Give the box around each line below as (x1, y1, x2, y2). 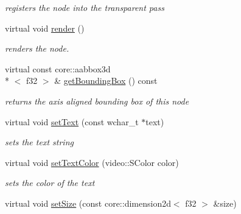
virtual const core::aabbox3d (5, 62, 111, 75)
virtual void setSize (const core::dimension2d (5, 196, 171, 209)
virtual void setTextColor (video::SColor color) (5, 156, 179, 168)
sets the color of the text (5, 176, 95, 189)
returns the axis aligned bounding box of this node (5, 94, 189, 107)
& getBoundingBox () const (54, 74, 158, 87)
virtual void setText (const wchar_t (5, 115, 139, 128)
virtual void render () (5, 21, 85, 34)
